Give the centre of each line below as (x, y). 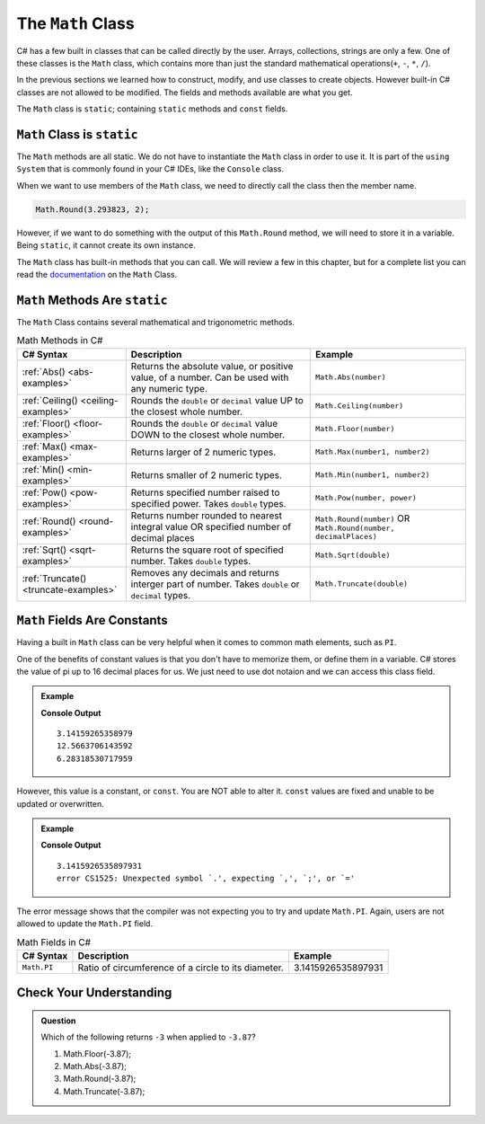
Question (58, 1021)
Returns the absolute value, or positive (212, 366)
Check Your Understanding (94, 993)
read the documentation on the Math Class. (97, 274)
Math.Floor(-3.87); (97, 1053)
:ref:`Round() (49, 521)
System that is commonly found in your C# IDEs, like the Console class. (150, 169)
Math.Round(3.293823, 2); (93, 209)
